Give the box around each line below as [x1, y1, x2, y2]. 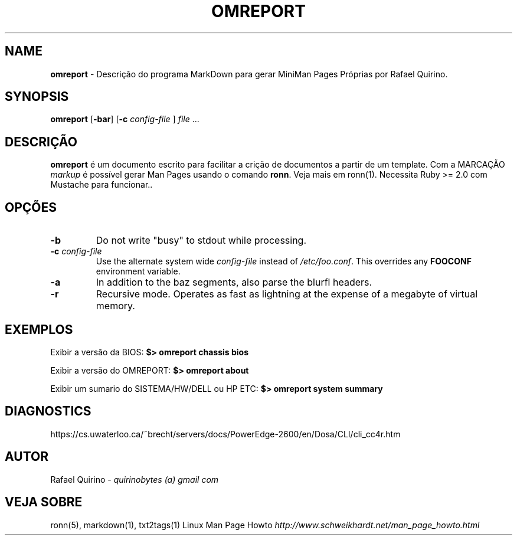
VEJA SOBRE [5, 495, 83, 510]
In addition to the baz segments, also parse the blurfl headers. [96, 276, 372, 289]
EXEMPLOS [5, 322, 73, 337]
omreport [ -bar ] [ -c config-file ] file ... [50, 114, 199, 125]
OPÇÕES [5, 199, 57, 215]
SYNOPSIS [5, 89, 69, 104]
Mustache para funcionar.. [50, 179, 153, 190]
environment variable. [96, 266, 181, 277]
